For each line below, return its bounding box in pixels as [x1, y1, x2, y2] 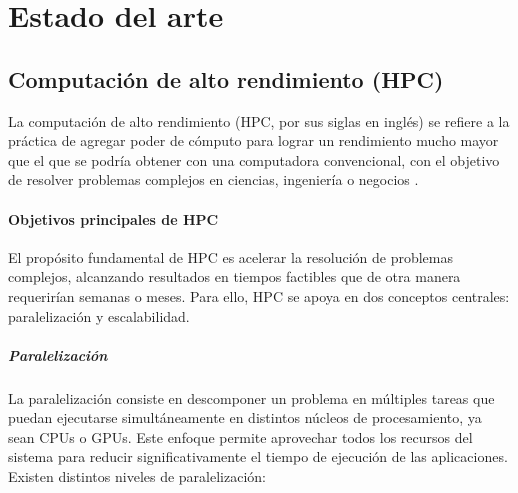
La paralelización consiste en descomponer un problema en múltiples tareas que [8, 387, 495, 408]
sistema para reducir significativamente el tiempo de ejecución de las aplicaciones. [8, 446, 508, 467]
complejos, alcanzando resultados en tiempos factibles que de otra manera [8, 266, 461, 287]
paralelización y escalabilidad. [8, 305, 190, 326]
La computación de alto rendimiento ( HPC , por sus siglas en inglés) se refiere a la [8, 110, 510, 131]
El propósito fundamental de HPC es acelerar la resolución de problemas [8, 246, 454, 267]
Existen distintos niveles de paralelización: [8, 466, 266, 487]
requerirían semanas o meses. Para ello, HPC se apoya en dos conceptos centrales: [8, 285, 510, 306]
